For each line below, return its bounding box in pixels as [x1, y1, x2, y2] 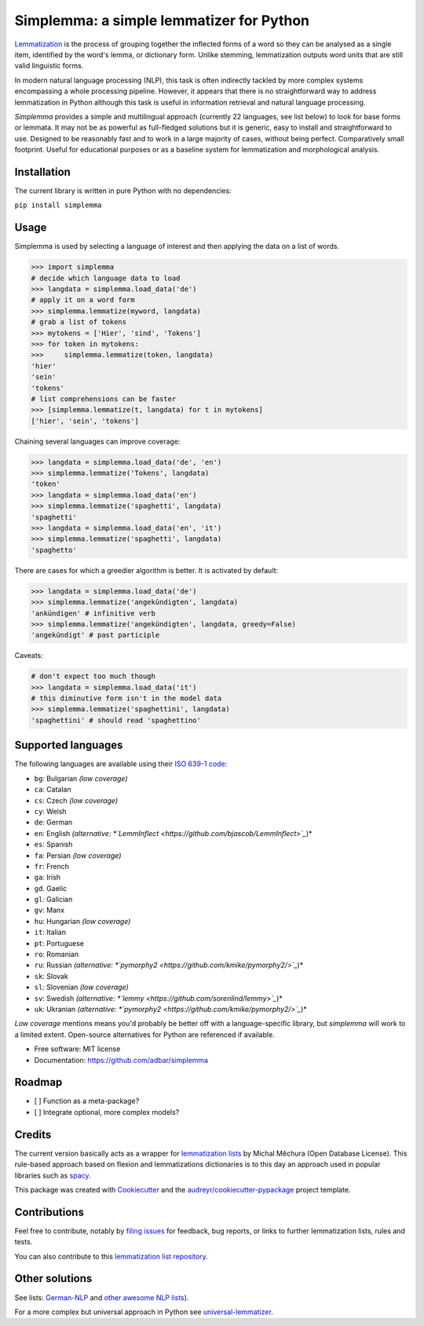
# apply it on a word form [31, 295, 135, 305]
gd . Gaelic [34, 883, 68, 893]
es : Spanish [34, 840, 73, 849]
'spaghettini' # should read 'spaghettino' [31, 715, 202, 725]
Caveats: [14, 651, 43, 660]
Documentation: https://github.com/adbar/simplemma [34, 1055, 208, 1065]
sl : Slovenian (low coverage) [34, 982, 129, 992]
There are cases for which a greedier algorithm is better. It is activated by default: [14, 565, 279, 575]
